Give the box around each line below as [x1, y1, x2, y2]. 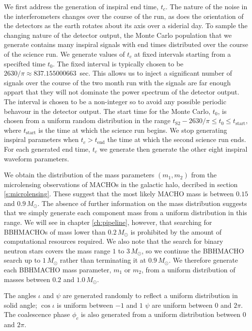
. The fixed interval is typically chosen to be [53, 58, 184, 68]
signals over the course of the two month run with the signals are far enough [4, 77, 231, 87]
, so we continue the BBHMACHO [142, 245, 244, 255]
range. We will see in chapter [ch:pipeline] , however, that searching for [4, 217, 212, 227]
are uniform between [152, 299, 213, 310]
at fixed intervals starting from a [134, 48, 231, 59]
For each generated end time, [4, 143, 90, 154]
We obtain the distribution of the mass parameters [4, 170, 155, 180]
